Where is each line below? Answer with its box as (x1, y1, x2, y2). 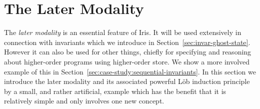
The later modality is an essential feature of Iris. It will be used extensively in (4, 27, 241, 37)
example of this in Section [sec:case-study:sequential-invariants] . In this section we (4, 66, 256, 76)
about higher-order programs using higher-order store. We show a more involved (4, 56, 250, 66)
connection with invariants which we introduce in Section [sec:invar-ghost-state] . (4, 36, 250, 47)
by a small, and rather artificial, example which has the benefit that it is (4, 85, 226, 96)
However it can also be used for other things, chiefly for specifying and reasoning (4, 46, 251, 57)
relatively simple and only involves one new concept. (4, 95, 164, 106)
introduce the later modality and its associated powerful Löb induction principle (4, 76, 250, 86)
